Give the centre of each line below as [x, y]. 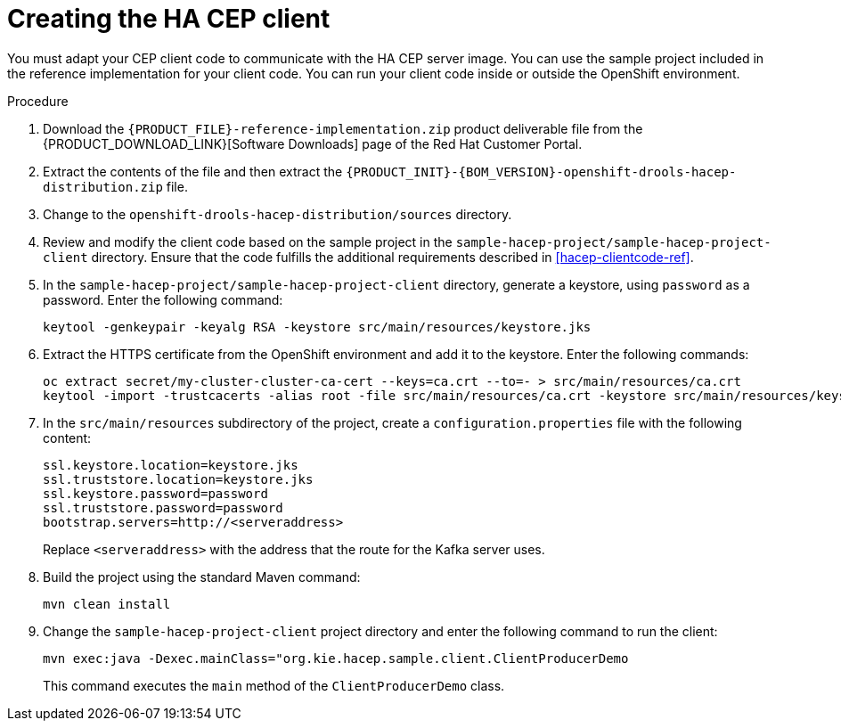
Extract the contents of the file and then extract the [193, 171]
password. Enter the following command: [163, 299]
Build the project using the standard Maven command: [202, 577]
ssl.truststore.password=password [163, 507]
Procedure [38, 101]
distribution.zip [103, 187]
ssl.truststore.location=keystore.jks [178, 479]
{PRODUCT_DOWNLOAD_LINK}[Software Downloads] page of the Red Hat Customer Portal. [313, 143]
